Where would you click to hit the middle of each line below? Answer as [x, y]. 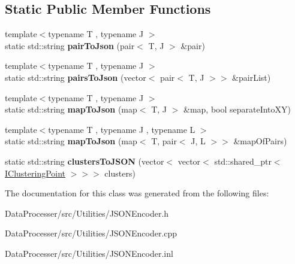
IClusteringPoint [35, 173]
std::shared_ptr [243, 161]
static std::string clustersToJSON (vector [85, 161]
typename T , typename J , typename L [122, 129]
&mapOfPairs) [260, 141]
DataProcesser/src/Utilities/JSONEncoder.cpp [91, 233]
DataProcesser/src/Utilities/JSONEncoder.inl [89, 253]
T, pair [164, 141]
